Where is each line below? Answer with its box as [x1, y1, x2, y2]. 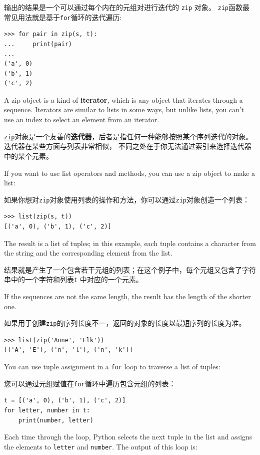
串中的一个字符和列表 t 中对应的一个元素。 [4, 274, 143, 285]
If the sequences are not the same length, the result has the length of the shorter [4, 291, 251, 301]
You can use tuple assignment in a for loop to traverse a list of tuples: [4, 361, 220, 371]
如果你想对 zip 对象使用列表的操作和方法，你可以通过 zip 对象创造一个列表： [4, 194, 249, 204]
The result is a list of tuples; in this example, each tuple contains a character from [4, 238, 256, 248]
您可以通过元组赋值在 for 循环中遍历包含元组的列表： [4, 378, 176, 388]
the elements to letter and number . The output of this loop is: [4, 441, 197, 451]
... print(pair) [4, 40, 72, 48]
